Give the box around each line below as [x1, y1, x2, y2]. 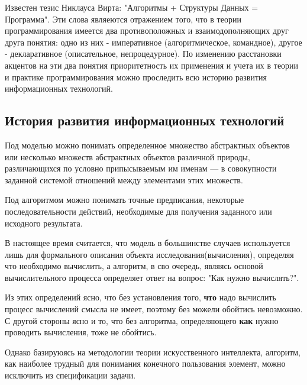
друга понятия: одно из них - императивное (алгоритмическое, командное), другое [5, 35, 302, 48]
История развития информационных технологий [5, 111, 285, 130]
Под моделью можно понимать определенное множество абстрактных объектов [5, 138, 290, 151]
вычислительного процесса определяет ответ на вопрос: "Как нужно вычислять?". [5, 271, 299, 283]
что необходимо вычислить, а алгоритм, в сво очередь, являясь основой [5, 260, 263, 272]
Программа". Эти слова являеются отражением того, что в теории [5, 12, 241, 25]
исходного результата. [5, 216, 83, 229]
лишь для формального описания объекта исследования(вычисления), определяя [5, 248, 294, 260]
